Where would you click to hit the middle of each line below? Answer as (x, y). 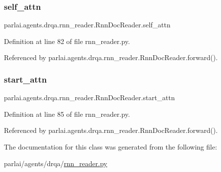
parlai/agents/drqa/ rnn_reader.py (56, 163)
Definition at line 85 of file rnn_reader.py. (67, 114)
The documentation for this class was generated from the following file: (110, 147)
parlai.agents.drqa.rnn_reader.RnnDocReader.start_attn (89, 97)
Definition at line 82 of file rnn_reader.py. (67, 41)
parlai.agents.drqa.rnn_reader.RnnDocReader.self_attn (87, 25)
